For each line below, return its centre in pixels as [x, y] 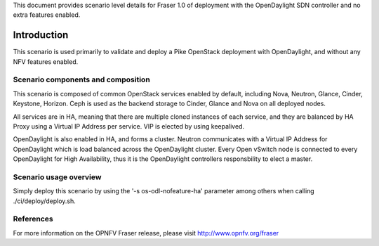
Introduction [41, 35]
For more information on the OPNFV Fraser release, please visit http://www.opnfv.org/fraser [146, 233]
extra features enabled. [47, 15]
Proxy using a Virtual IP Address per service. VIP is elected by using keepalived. [129, 126]
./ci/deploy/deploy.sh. [45, 201]
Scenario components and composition [81, 79]
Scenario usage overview [57, 177]
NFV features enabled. [46, 61]
